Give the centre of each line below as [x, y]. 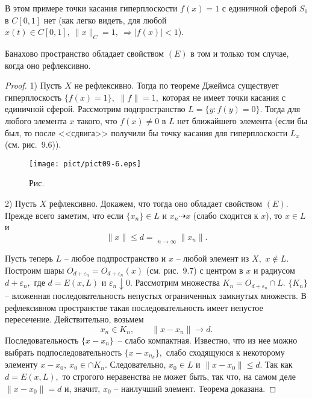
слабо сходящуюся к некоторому [225, 352]
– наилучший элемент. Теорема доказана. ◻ [195, 388]
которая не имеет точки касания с [224, 97]
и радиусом [274, 270]
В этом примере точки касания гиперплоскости [91, 8]
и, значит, [82, 388]
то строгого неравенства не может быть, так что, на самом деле [179, 376]
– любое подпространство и [115, 258]
